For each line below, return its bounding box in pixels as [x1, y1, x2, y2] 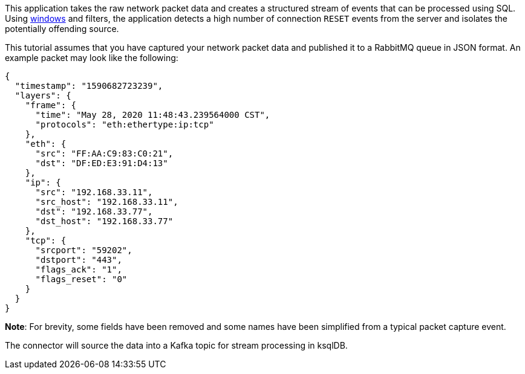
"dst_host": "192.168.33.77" [35, 216, 174, 226]
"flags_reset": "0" [35, 274, 128, 284]
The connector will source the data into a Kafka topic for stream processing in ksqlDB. [5, 340, 348, 350]
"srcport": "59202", [35, 245, 132, 255]
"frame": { [25, 100, 77, 110]
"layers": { [15, 91, 71, 100]
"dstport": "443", [35, 255, 122, 265]
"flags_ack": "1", [35, 265, 122, 274]
